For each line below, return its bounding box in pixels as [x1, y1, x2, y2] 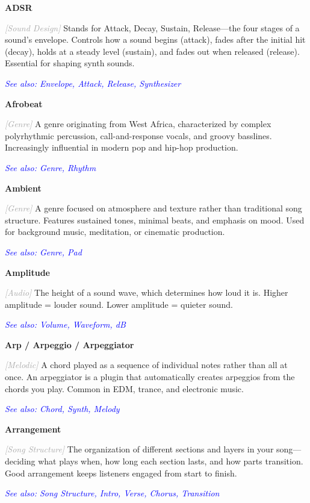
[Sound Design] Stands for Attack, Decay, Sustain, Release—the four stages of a [5, 21, 300, 34]
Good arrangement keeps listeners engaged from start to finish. [5, 466, 237, 479]
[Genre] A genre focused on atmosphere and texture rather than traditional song [5, 202, 302, 214]
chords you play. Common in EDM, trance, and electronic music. [5, 382, 244, 395]
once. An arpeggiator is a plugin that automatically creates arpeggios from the [5, 370, 295, 383]
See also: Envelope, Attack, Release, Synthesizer [5, 77, 181, 89]
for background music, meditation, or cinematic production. [5, 225, 225, 238]
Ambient [5, 181, 42, 194]
